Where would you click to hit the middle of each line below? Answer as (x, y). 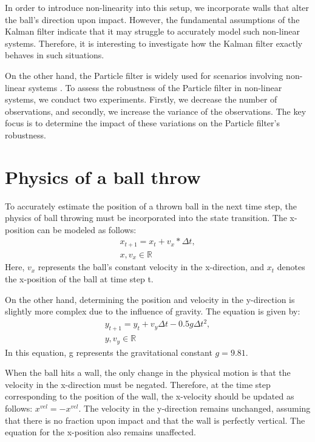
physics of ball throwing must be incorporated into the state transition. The (146, 218)
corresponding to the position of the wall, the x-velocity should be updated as (150, 396)
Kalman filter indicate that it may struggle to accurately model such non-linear (153, 31)
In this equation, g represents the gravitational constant (109, 352)
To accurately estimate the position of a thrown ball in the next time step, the (151, 206)
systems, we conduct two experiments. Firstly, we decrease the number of (141, 99)
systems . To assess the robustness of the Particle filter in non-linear (155, 87)
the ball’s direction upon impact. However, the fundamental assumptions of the (152, 19)
